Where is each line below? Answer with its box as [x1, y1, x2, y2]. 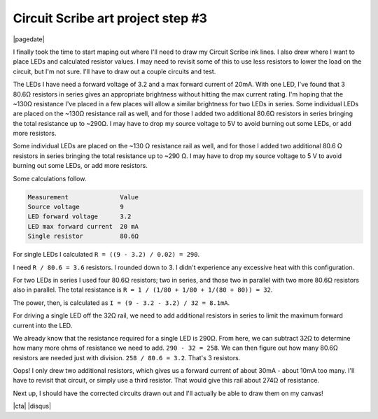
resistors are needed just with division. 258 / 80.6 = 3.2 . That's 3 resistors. [13, 353, 241, 362]
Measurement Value [27, 193, 139, 201]
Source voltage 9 [27, 203, 124, 211]
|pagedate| [13, 35, 45, 43]
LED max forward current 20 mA [27, 222, 139, 230]
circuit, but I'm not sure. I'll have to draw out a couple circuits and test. [13, 67, 216, 76]
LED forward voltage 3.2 [27, 213, 132, 220]
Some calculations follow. [13, 174, 87, 183]
